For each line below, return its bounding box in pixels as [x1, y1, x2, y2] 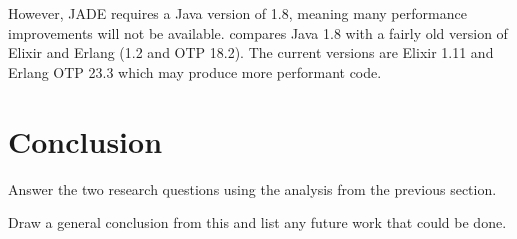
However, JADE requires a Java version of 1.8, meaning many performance [8, 3, 467, 23]
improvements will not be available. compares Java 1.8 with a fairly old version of [8, 22, 508, 43]
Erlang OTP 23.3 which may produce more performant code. [8, 61, 382, 82]
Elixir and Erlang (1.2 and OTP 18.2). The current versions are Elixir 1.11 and [8, 42, 494, 63]
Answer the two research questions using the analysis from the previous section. [8, 178, 497, 199]
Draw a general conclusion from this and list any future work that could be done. [8, 212, 507, 233]
